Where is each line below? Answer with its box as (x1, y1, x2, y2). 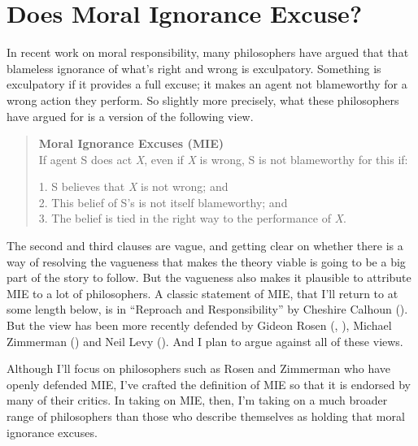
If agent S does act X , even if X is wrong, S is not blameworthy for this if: (38, 150, 408, 167)
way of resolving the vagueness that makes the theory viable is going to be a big (7, 253, 406, 270)
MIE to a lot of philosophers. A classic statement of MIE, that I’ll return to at (7, 284, 398, 301)
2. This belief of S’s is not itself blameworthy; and (38, 193, 288, 210)
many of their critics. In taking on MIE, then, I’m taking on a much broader (7, 392, 388, 409)
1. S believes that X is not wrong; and (38, 178, 229, 195)
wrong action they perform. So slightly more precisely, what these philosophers (7, 91, 399, 108)
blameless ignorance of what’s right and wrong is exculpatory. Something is (7, 59, 381, 76)
